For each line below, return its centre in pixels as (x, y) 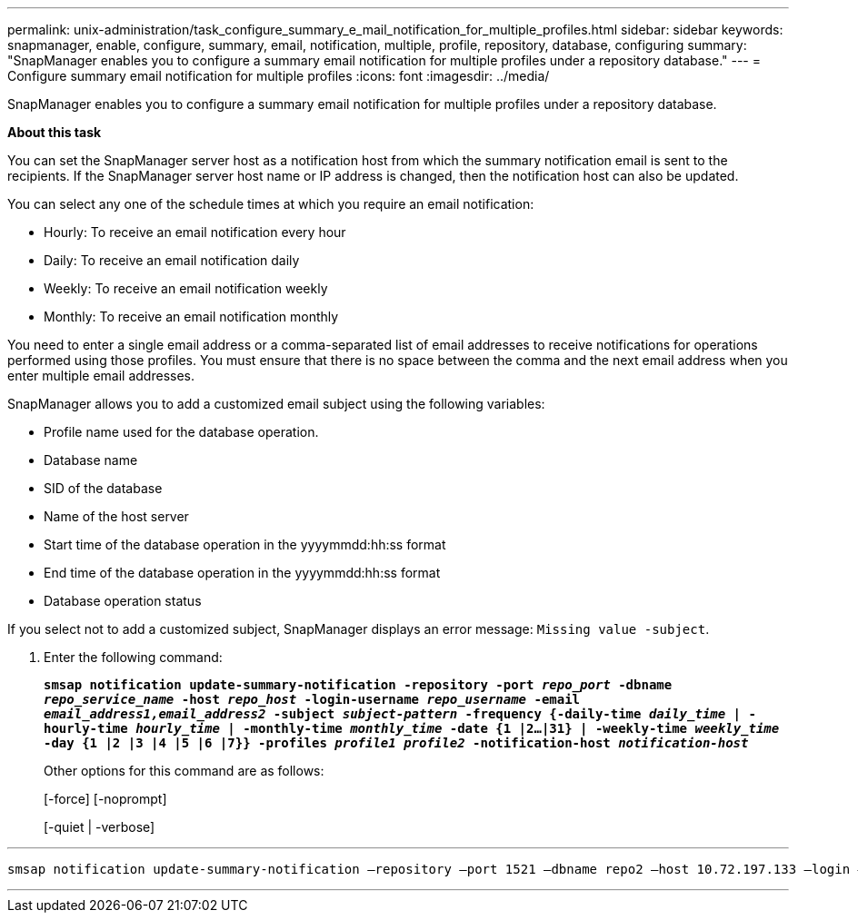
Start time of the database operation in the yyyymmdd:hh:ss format (245, 544)
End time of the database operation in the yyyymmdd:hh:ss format (242, 573)
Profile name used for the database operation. (181, 432)
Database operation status (123, 601)
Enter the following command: (133, 657)
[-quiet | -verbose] (100, 827)
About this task (55, 132)
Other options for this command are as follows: (184, 771)
